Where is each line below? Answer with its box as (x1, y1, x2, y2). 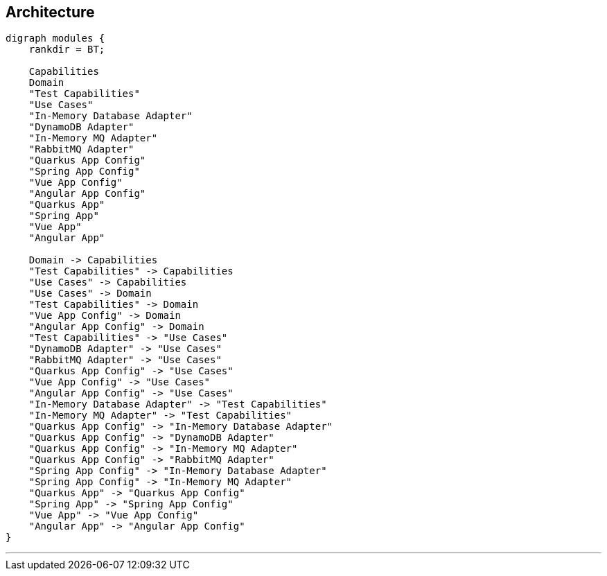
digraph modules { (6, 33, 105, 44)
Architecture (6, 3, 95, 21)
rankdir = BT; (28, 44, 105, 55)
